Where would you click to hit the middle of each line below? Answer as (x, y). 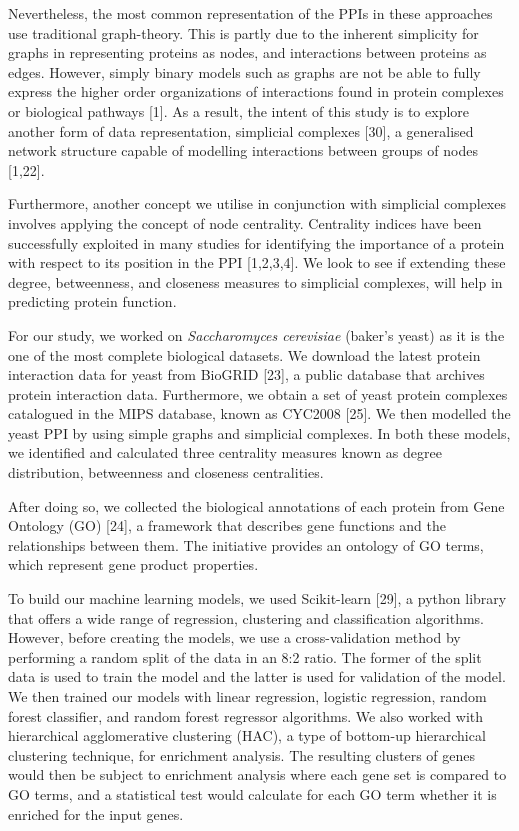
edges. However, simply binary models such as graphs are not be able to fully (244, 71)
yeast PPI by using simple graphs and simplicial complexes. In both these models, (259, 432)
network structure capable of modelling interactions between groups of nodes (243, 150)
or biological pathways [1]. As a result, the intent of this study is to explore (239, 110)
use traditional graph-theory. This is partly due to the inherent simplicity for (243, 32)
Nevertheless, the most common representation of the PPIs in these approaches (250, 13)
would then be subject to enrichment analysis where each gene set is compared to (257, 774)
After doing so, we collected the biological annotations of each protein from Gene (256, 505)
